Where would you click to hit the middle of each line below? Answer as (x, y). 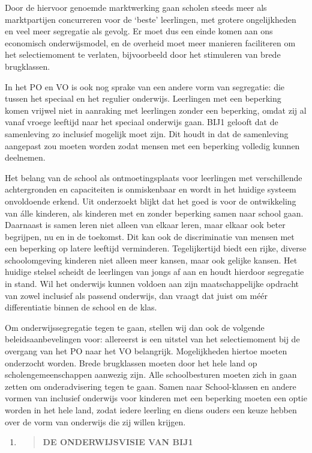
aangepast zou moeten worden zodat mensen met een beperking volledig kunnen (152, 145)
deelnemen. (25, 157)
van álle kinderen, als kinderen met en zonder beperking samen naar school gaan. (154, 213)
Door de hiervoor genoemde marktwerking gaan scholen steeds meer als (136, 7)
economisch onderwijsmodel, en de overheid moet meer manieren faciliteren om (150, 42)
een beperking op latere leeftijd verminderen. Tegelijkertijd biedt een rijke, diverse (156, 248)
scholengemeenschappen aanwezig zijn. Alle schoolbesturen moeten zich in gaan (151, 374)
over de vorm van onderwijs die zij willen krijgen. (95, 421)
